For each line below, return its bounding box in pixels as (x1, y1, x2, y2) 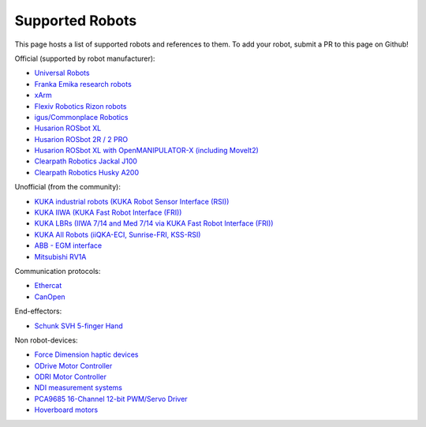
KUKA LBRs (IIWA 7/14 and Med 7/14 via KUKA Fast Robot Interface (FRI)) (34, 219, 274, 228)
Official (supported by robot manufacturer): (14, 54, 155, 63)
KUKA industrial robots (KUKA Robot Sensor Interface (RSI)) (34, 197, 230, 206)
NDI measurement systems (34, 383, 122, 392)
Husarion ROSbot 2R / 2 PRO (34, 134, 129, 144)
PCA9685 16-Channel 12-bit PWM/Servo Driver (34, 394, 189, 403)
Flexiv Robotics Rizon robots (34, 101, 127, 110)
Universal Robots (34, 68, 90, 78)
